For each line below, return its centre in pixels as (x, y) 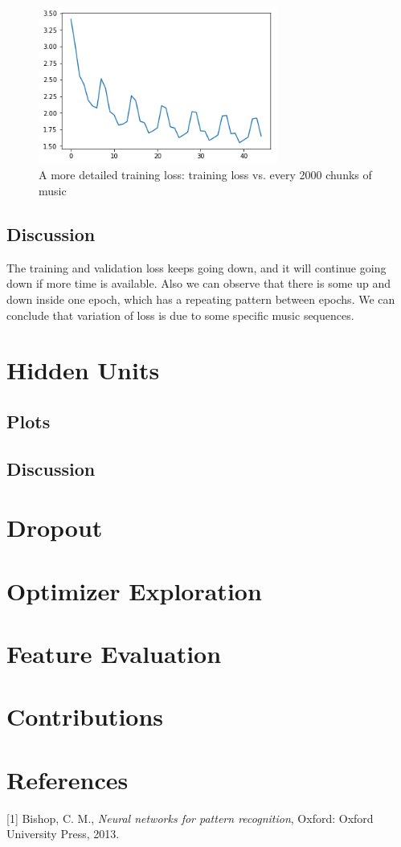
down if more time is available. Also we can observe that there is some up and (198, 283)
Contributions (85, 716)
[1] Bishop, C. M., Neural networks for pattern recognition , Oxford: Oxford (190, 818)
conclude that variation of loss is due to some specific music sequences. (180, 315)
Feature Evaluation (114, 654)
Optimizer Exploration (134, 590)
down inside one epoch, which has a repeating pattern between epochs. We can (201, 299)
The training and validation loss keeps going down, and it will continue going (196, 267)
